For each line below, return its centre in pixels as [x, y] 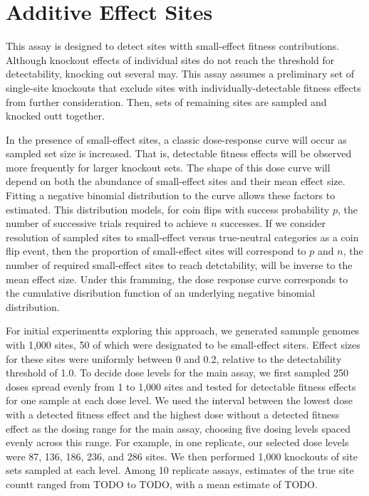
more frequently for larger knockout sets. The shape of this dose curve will [168, 167]
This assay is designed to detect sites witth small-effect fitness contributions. [173, 46]
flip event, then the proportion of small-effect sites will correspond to [156, 251]
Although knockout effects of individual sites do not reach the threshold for [170, 59]
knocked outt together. [55, 116]
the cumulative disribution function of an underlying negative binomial [161, 293]
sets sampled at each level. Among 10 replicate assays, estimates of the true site [180, 470]
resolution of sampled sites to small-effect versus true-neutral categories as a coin [182, 237]
